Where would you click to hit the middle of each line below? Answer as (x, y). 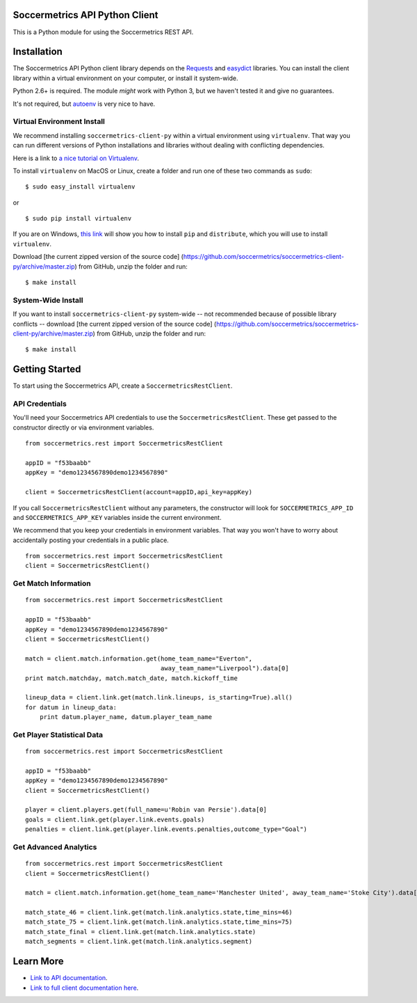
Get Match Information (52, 583)
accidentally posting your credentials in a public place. (91, 540)
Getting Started (47, 369)
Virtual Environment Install (59, 122)
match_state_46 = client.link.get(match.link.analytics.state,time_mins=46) (159, 913)
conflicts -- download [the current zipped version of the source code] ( (115, 324)
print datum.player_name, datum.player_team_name (125, 717)
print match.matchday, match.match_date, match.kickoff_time (131, 678)
